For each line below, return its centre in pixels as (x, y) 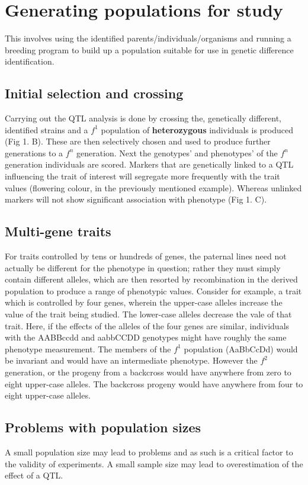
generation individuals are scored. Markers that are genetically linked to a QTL (149, 164)
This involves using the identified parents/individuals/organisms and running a (148, 38)
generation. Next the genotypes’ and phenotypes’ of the (177, 152)
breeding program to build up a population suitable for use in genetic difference (149, 49)
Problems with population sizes (103, 427)
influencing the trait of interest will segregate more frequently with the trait (142, 176)
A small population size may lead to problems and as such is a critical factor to (149, 452)
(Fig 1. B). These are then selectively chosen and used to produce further (138, 141)
